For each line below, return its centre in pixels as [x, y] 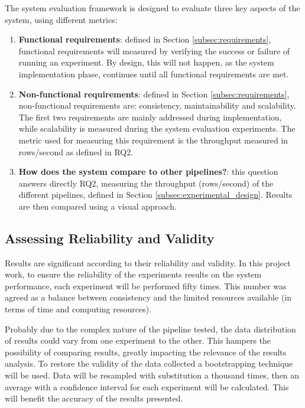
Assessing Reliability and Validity [110, 238]
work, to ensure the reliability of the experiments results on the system [133, 274]
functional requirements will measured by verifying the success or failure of [154, 50]
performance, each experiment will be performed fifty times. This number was [146, 285]
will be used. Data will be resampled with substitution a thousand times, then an [152, 375]
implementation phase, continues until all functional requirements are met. [154, 74]
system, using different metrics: [61, 19]
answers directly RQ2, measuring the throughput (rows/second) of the [146, 183]
